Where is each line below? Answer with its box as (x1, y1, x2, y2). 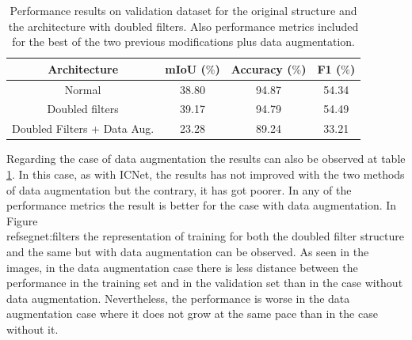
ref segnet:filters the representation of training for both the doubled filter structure (6, 228, 405, 244)
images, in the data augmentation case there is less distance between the (6, 259, 358, 275)
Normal (64, 81, 101, 97)
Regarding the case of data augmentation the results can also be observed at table (6, 150, 406, 167)
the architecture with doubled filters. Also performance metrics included (8, 17, 359, 34)
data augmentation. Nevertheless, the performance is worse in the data (6, 289, 350, 306)
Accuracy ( (231, 60, 292, 77)
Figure (6, 212, 38, 229)
